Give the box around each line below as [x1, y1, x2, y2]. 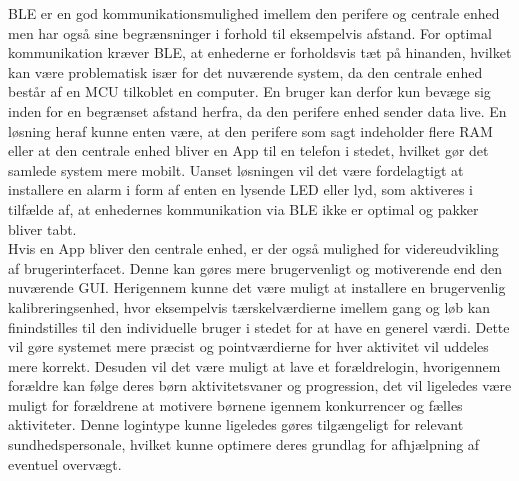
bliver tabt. [8, 218, 77, 239]
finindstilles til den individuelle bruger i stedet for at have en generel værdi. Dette [8, 316, 510, 337]
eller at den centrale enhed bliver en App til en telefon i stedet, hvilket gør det [8, 140, 489, 161]
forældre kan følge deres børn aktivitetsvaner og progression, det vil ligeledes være [8, 375, 512, 396]
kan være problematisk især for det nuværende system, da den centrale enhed [8, 61, 483, 82]
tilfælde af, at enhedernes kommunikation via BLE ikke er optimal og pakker [8, 198, 479, 219]
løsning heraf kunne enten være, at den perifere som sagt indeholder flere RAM [8, 120, 493, 141]
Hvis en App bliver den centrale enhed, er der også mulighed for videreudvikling [8, 238, 499, 259]
